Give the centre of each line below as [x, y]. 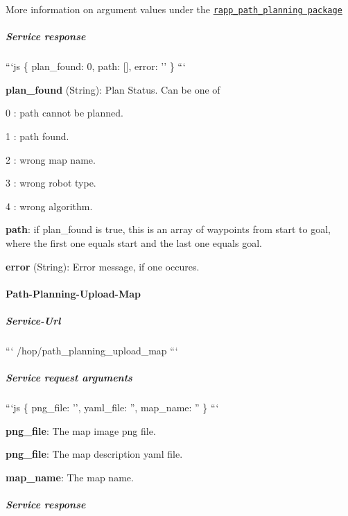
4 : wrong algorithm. [49, 206]
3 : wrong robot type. [51, 183]
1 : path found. [37, 136]
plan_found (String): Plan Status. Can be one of [113, 89]
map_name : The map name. [70, 477]
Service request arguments [69, 378]
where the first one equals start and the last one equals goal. [134, 242]
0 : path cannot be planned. [64, 113]
